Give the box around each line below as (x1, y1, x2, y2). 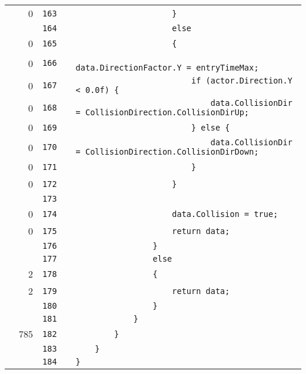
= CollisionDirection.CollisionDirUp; (75, 108, 250, 117)
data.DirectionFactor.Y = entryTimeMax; (75, 63, 259, 72)
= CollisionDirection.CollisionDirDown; (75, 147, 259, 156)
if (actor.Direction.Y (191, 76, 292, 85)
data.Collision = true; (172, 209, 278, 219)
